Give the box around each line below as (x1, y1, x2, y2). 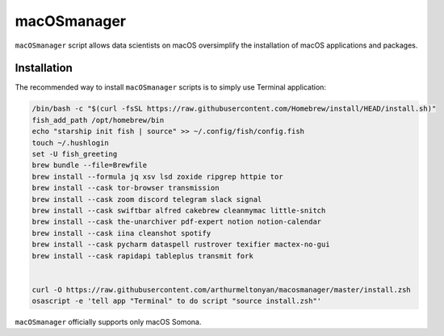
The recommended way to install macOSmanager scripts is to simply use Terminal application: (15, 82, 327, 92)
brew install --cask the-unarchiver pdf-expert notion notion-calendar (31, 217, 322, 226)
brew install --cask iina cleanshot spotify (31, 229, 212, 237)
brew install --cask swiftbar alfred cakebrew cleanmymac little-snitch (31, 206, 326, 215)
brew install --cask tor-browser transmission (31, 183, 220, 193)
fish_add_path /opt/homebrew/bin (31, 115, 165, 124)
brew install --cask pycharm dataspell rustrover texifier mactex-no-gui (31, 240, 330, 250)
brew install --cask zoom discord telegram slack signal (31, 195, 262, 204)
